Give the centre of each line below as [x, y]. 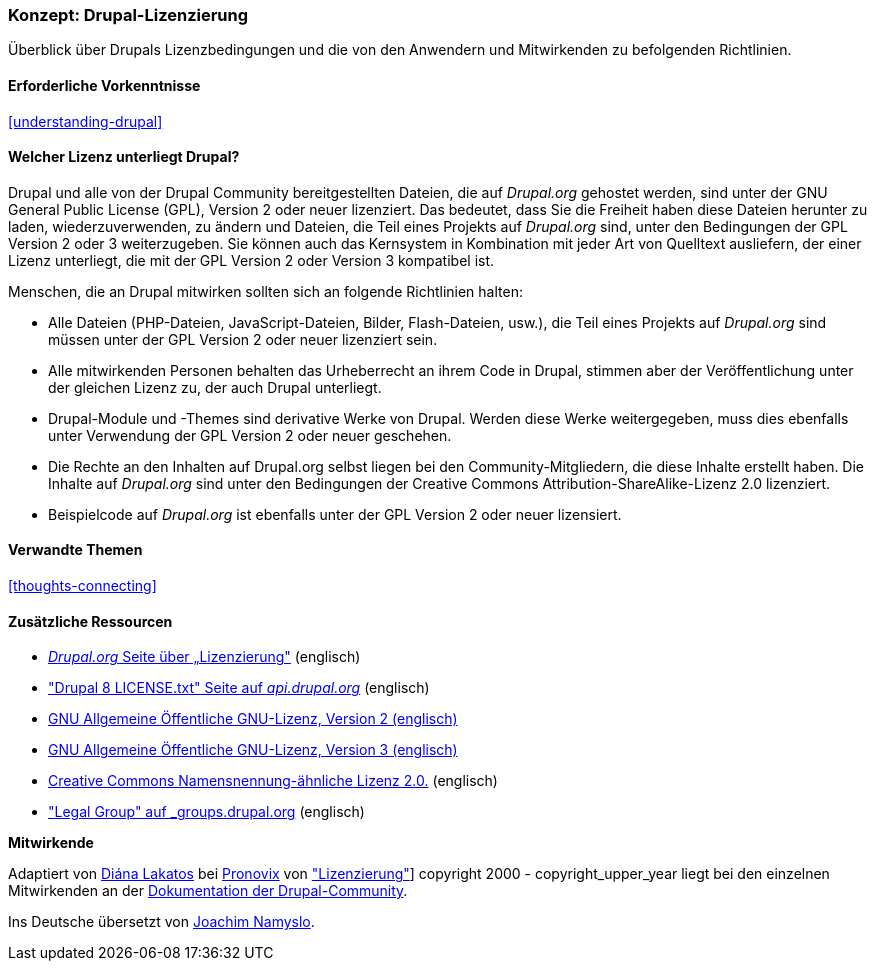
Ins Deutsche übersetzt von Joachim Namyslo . [161, 922]
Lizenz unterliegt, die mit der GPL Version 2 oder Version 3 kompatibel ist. [251, 260]
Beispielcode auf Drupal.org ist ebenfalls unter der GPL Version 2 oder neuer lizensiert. [335, 514]
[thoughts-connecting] [82, 586]
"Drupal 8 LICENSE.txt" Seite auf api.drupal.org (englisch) [239, 688]
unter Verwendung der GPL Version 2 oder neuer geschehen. [250, 435]
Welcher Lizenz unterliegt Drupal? [124, 157]
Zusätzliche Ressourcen [90, 621]
